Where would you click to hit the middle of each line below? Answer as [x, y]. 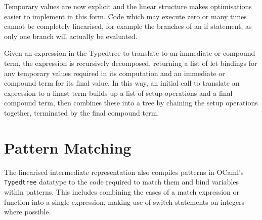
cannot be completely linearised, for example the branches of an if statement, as [128, 26]
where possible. [28, 212]
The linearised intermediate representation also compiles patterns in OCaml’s [124, 172]
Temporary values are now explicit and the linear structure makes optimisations [128, 6]
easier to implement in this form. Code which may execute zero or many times [125, 16]
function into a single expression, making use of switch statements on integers [124, 201]
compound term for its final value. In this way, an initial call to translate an [122, 83]
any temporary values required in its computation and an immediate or [115, 73]
